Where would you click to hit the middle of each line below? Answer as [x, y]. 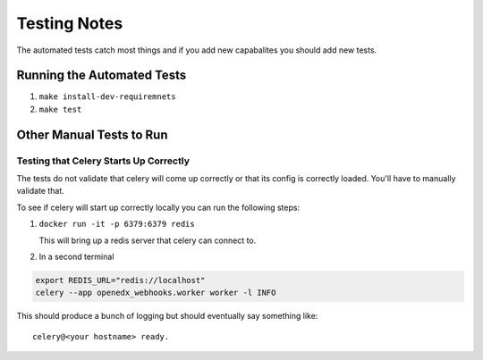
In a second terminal [76, 256]
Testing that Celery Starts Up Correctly [103, 161]
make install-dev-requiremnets [107, 97]
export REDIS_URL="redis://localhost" [120, 280]
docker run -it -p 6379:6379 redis [117, 224]
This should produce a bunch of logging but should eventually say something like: [167, 316]
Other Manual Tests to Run [92, 134]
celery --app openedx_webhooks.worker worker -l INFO [156, 293]
